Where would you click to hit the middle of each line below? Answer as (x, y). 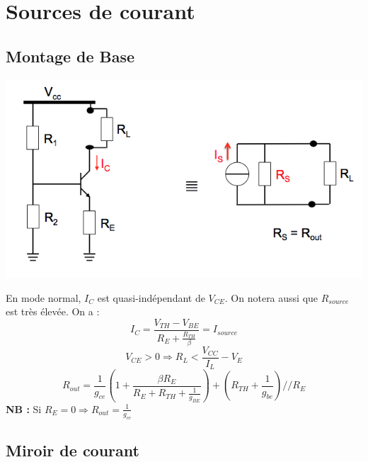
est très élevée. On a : (53, 311)
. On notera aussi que (271, 297)
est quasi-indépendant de (151, 297)
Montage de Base (70, 56)
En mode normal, (44, 297)
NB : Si (24, 409)
